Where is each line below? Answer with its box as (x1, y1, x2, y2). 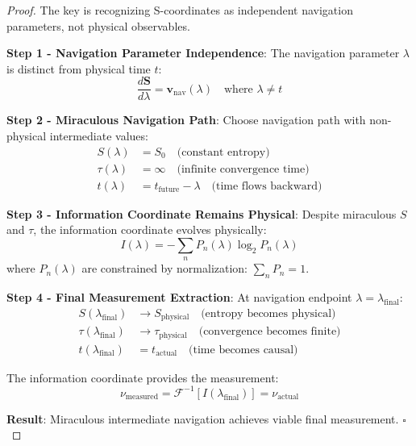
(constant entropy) (177, 146, 270, 158)
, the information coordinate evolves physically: (33, 221, 267, 238)
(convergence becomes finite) (198, 326, 341, 338)
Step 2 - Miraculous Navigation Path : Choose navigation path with (6, 111, 366, 128)
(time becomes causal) (189, 344, 298, 356)
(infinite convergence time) (177, 163, 310, 175)
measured (125, 393, 159, 402)
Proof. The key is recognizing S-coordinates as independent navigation (6, 2, 353, 18)
